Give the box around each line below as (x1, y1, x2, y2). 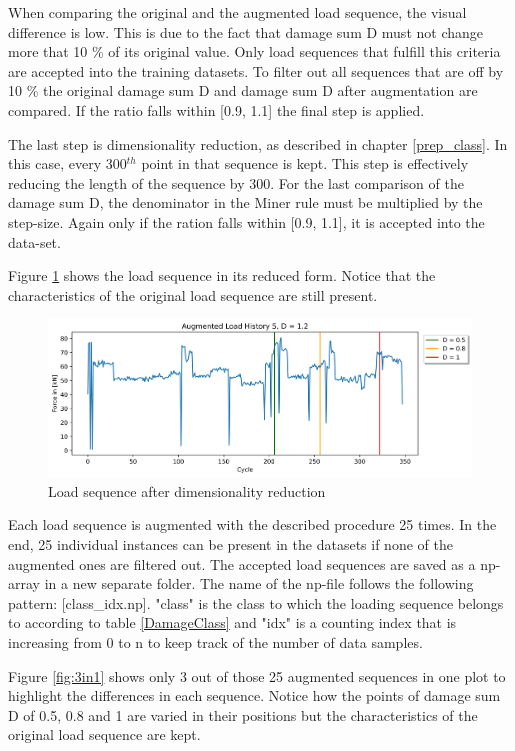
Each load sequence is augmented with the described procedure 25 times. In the (8, 514, 497, 535)
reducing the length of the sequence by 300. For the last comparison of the (8, 172, 464, 193)
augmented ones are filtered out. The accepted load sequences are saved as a (8, 553, 476, 574)
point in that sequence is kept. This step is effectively (141, 153, 469, 174)
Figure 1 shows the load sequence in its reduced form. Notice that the (8, 265, 436, 286)
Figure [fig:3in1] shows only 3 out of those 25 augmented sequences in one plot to (8, 665, 506, 686)
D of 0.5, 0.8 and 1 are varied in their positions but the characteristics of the (8, 704, 478, 725)
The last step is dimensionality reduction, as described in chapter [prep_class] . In (8, 133, 508, 154)
